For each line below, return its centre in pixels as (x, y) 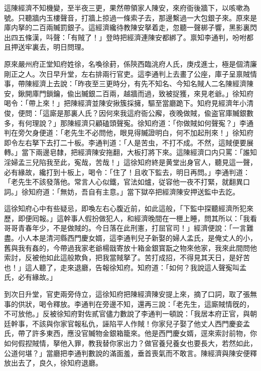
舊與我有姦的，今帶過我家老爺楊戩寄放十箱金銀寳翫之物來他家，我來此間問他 (130, 247)
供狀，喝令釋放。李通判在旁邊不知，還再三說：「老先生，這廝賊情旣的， (136, 304)
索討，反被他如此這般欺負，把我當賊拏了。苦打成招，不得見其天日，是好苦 (127, 257)
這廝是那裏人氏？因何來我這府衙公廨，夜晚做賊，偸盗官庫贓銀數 (148, 113)
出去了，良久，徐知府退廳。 (56, 363)
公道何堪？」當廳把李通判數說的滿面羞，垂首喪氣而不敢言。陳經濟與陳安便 (127, 353)
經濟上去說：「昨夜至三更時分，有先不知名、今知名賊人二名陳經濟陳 (143, 83)
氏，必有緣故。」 (30, 277)
